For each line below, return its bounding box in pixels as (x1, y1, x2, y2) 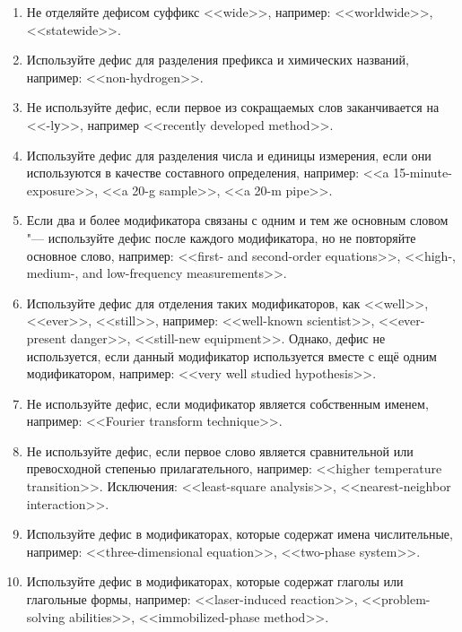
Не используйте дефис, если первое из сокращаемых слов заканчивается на (26, 98, 440, 117)
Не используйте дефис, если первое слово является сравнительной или (26, 441, 414, 460)
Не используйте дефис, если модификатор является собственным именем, (26, 394, 429, 412)
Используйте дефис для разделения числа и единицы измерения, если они (26, 145, 431, 164)
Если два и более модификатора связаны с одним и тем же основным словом (26, 211, 449, 229)
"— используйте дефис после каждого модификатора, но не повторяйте (26, 228, 416, 247)
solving (26, 607, 65, 626)
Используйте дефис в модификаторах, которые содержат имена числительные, (26, 524, 453, 543)
